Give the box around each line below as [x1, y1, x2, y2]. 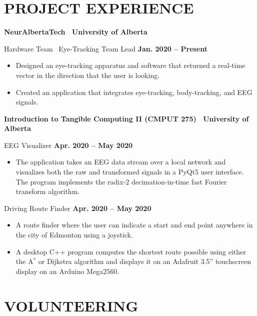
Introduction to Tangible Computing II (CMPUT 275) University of [4, 113, 249, 123]
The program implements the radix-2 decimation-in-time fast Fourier [15, 176, 227, 186]
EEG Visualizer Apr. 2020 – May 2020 [4, 139, 133, 150]
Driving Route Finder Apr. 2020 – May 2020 [4, 202, 151, 213]
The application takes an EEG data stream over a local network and [15, 156, 226, 167]
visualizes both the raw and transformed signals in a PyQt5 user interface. [15, 166, 244, 177]
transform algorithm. [15, 186, 80, 196]
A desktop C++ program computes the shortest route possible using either [15, 246, 246, 256]
